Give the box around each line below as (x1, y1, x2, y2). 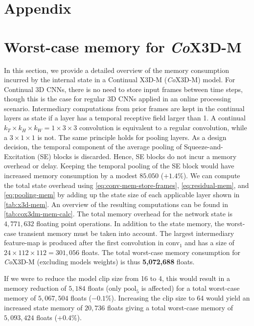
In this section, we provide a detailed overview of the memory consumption (4, 65, 229, 75)
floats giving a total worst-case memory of (107, 302, 233, 312)
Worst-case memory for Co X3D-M (4, 36, 242, 57)
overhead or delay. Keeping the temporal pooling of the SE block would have (4, 161, 234, 171)
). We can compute (183, 170, 240, 181)
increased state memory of (4, 302, 83, 312)
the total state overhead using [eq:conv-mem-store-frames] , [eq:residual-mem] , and (4, 180, 249, 190)
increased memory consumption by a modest (4, 170, 138, 181)
